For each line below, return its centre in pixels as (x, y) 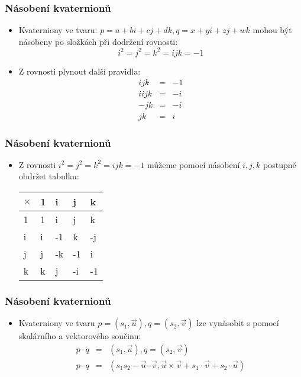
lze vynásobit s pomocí (238, 323)
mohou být (272, 30)
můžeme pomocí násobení (193, 164)
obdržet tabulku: (49, 176)
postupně (280, 164)
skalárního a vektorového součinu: (80, 336)
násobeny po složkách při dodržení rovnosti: (98, 41)
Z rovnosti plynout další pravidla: (80, 71)
